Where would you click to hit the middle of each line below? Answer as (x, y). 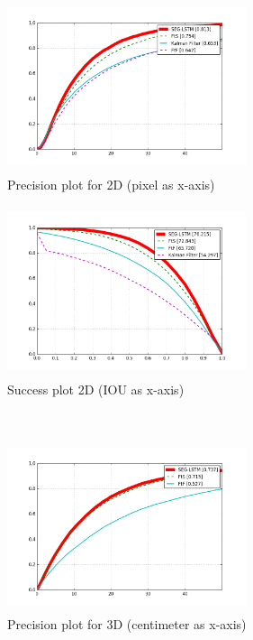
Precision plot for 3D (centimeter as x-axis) (127, 624)
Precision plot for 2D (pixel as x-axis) (111, 184)
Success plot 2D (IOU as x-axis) (96, 389)
